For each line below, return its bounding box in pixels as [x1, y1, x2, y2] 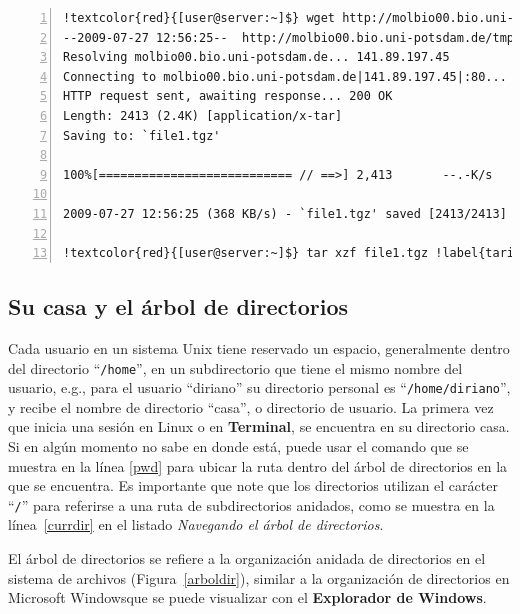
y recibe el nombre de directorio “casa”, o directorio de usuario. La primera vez [8, 396, 494, 417]
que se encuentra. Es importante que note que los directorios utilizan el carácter [8, 475, 498, 496]
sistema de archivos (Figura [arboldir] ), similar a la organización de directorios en [8, 567, 510, 588]
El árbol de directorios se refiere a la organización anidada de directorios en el [8, 548, 486, 569]
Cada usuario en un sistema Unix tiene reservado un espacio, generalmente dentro [8, 337, 510, 358]
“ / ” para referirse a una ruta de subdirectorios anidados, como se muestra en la [8, 494, 495, 515]
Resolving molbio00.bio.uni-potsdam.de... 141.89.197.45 [63, 50, 450, 65]
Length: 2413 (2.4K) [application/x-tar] [63, 108, 343, 123]
